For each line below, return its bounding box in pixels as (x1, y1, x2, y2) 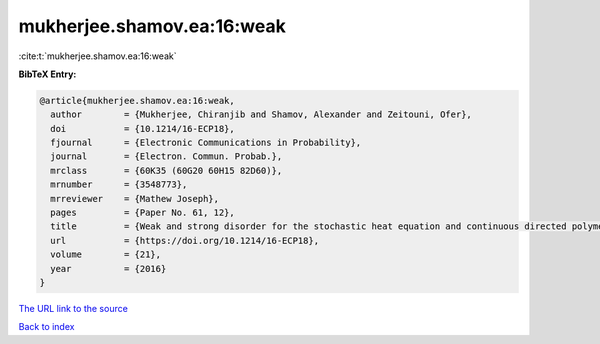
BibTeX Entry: (18, 68, 77, 80)
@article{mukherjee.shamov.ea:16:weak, (39, 95, 235, 106)
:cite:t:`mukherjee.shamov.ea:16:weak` (18, 50, 177, 62)
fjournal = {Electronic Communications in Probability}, (50, 137, 362, 149)
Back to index (18, 321, 75, 333)
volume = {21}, (50, 249, 162, 260)
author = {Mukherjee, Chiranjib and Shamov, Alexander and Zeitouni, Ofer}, (50, 109, 472, 120)
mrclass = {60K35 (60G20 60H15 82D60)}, (50, 165, 283, 176)
